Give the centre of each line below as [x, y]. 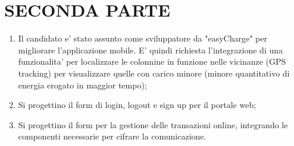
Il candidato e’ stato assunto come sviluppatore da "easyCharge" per [143, 38]
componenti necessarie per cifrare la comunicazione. [112, 136]
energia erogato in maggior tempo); [82, 85]
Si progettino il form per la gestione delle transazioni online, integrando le [153, 124]
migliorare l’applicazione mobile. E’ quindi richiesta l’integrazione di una [151, 50]
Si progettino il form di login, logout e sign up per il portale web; [137, 105]
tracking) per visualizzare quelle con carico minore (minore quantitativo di [154, 73]
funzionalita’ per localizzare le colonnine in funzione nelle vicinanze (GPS [152, 61]
